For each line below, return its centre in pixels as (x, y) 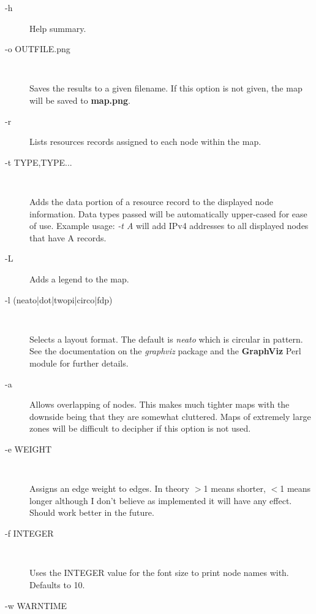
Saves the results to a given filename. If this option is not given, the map (166, 88)
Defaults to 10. (57, 584)
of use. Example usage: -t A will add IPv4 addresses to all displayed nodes (169, 226)
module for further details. (79, 363)
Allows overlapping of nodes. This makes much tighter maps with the (160, 404)
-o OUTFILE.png (38, 49)
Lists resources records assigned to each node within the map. (145, 142)
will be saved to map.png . (80, 100)
